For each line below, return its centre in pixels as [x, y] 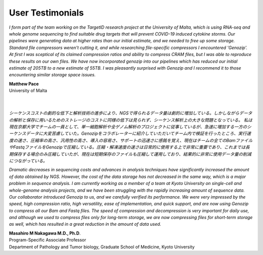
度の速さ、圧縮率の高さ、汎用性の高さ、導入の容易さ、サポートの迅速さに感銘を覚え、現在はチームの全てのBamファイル [131, 140]
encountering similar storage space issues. [52, 75]
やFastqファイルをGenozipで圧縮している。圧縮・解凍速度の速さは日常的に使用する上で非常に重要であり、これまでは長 [130, 147]
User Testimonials [46, 13]
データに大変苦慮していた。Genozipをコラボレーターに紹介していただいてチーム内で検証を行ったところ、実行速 [139, 133]
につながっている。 [28, 161]
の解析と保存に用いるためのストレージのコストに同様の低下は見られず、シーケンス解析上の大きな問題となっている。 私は [131, 120]
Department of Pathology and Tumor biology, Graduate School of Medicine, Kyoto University [102, 247]
